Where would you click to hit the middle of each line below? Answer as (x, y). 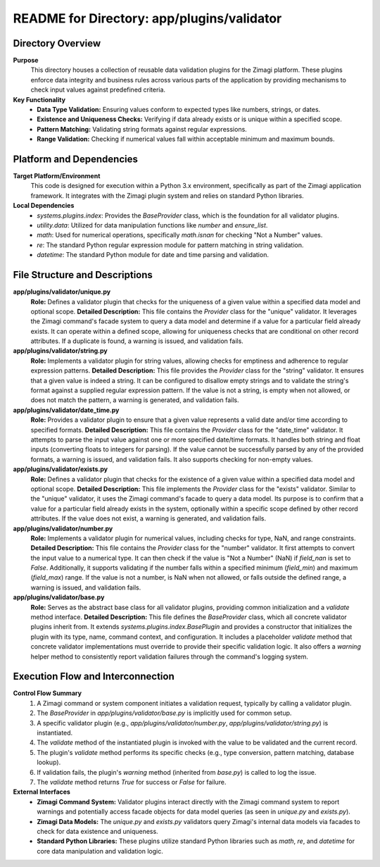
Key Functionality (39, 99)
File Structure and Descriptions (83, 275)
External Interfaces (42, 792)
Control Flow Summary (47, 693)
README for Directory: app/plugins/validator (147, 18)
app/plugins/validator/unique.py (62, 292)
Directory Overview (57, 43)
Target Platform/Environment (57, 176)
